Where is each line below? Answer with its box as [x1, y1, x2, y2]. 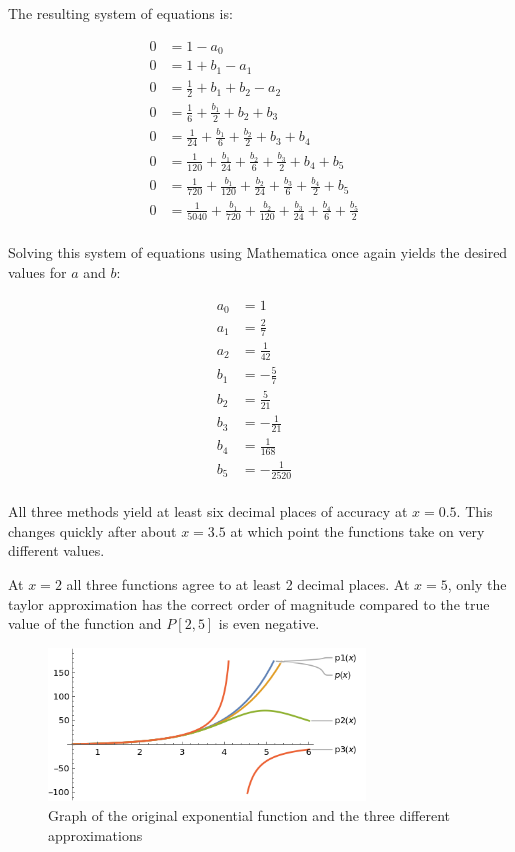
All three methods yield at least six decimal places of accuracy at [8, 501, 408, 522]
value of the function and [8, 613, 162, 634]
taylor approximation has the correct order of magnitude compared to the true [8, 593, 490, 614]
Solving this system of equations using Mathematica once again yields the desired [8, 242, 508, 263]
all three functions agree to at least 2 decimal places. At [66, 573, 410, 594]
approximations [48, 824, 143, 845]
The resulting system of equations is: [8, 3, 233, 23]
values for [8, 261, 67, 282]
